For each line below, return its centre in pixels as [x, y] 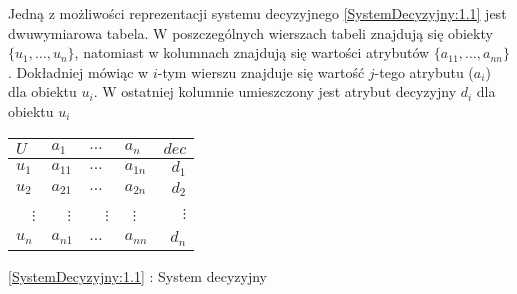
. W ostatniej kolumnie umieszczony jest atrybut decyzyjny [275, 91]
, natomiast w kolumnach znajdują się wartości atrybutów [252, 52]
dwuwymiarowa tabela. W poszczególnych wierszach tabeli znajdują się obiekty [250, 32]
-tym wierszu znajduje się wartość [261, 71]
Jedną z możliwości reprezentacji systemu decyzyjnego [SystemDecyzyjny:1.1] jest [257, 13]
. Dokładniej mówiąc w [78, 71]
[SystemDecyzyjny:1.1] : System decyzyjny [137, 276]
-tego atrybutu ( [424, 71]
